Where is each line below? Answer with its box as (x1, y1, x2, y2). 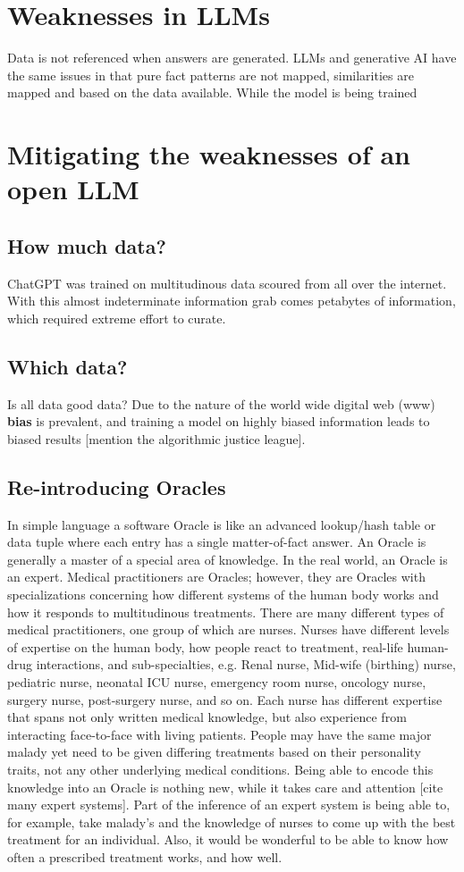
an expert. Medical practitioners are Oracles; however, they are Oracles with (7, 567, 426, 586)
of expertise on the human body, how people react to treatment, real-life (7, 637, 403, 656)
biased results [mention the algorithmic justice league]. (7, 429, 306, 448)
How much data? (7, 231, 166, 259)
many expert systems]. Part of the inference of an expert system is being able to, (7, 795, 451, 814)
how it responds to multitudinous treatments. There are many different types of (7, 602, 444, 621)
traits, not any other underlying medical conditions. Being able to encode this (7, 759, 434, 778)
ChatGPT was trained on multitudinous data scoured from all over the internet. (7, 273, 447, 292)
